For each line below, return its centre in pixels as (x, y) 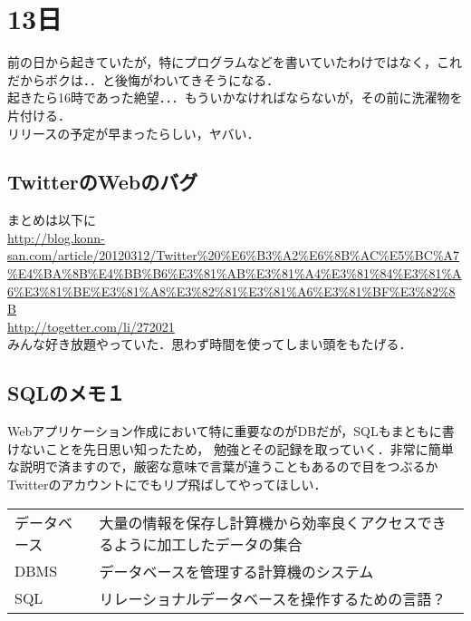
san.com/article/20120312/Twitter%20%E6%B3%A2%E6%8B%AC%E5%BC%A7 (234, 255)
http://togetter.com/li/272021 (91, 326)
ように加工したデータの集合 (208, 544)
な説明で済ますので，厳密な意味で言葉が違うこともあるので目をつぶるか (223, 466)
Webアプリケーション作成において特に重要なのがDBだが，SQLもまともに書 (231, 431)
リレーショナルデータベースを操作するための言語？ (273, 598)
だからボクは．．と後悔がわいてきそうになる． (144, 79)
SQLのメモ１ (67, 393)
